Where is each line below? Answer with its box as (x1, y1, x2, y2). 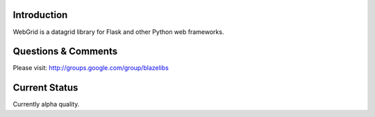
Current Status (12, 82, 78, 93)
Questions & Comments (12, 46, 118, 57)
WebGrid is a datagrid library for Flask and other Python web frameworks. (12, 28, 224, 36)
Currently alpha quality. (12, 100, 80, 109)
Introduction (12, 9, 68, 21)
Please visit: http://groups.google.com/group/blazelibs (12, 64, 169, 72)
